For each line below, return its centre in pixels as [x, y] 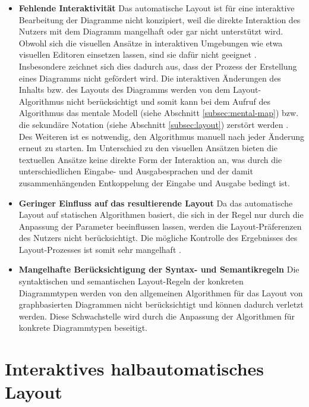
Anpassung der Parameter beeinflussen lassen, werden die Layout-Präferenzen [160, 226]
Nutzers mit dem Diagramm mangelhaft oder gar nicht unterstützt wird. [151, 31]
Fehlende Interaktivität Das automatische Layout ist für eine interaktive [157, 8]
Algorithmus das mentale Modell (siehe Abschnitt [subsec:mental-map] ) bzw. [159, 113]
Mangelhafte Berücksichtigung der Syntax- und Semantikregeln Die [159, 269]
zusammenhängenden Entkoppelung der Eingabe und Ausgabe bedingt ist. [154, 182]
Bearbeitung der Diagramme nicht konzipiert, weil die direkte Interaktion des [160, 19]
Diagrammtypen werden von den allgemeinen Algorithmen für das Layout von [161, 292]
